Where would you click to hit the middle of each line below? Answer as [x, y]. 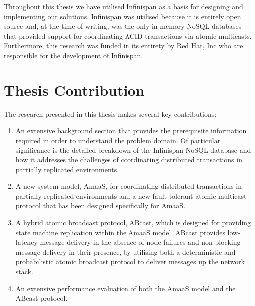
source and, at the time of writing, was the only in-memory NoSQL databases [123, 26]
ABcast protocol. [42, 298]
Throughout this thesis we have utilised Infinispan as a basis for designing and [124, 6]
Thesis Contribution [74, 89]
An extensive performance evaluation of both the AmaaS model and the [126, 288]
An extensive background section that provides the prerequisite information [131, 130]
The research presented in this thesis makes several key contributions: [110, 113]
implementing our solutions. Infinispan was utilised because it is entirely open [123, 16]
